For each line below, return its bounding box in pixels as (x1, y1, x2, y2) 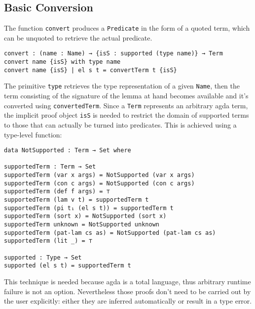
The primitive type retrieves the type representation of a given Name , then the (4, 81, 240, 91)
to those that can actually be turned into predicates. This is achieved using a (4, 119, 237, 130)
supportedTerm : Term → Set (4, 163, 96, 171)
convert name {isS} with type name (4, 58, 121, 66)
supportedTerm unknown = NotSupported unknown (4, 221, 159, 228)
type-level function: (4, 129, 62, 139)
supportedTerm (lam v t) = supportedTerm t (4, 196, 149, 204)
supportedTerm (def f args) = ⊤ (4, 188, 110, 195)
